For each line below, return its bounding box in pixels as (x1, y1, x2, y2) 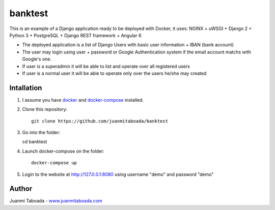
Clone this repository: (22, 106, 68, 112)
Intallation (9, 83, 42, 92)
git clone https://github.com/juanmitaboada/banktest (31, 118, 168, 124)
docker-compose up (31, 160, 77, 166)
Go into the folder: (22, 129, 61, 135)
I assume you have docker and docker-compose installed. (22, 97, 144, 103)
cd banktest (22, 139, 47, 145)
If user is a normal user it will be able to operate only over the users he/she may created (22, 70, 207, 76)
